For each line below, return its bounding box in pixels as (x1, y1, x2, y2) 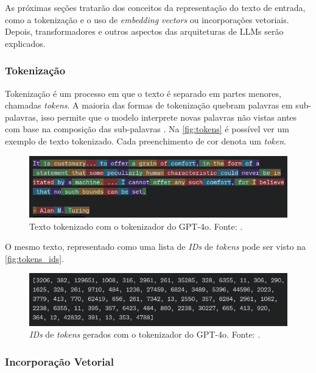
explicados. (5, 37, 46, 49)
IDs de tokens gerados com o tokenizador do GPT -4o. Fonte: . (29, 328, 261, 341)
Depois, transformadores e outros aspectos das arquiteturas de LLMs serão (5, 25, 284, 38)
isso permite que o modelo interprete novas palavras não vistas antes (41, 110, 297, 123)
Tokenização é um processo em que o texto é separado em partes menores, (5, 87, 281, 99)
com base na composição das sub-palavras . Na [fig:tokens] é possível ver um (5, 123, 289, 135)
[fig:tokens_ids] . (5, 252, 65, 265)
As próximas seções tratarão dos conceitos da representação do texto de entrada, (5, 1, 306, 13)
